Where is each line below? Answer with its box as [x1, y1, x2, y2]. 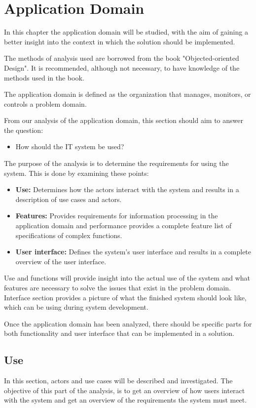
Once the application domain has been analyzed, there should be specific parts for [4, 318, 252, 328]
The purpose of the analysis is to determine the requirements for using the [4, 158, 229, 168]
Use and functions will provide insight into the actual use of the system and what [4, 273, 251, 283]
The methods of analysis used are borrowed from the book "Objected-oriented [4, 53, 239, 63]
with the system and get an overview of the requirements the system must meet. [4, 395, 247, 405]
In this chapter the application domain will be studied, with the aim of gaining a [4, 27, 248, 37]
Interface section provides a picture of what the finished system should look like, [4, 292, 247, 302]
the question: [4, 124, 43, 135]
